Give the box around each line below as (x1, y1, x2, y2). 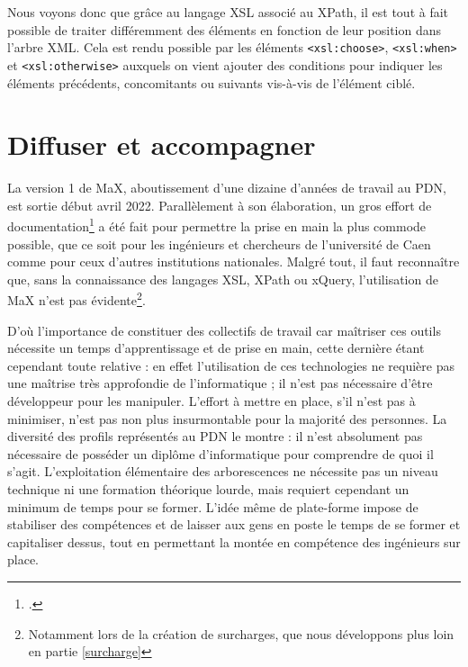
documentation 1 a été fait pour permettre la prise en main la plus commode (7, 214, 427, 236)
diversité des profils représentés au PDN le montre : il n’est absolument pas (7, 427, 423, 446)
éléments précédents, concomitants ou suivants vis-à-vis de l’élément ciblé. (7, 73, 416, 92)
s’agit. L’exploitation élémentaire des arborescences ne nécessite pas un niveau (7, 462, 438, 481)
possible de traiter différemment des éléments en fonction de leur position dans (7, 20, 442, 39)
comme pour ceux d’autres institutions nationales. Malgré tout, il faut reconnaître (7, 252, 460, 271)
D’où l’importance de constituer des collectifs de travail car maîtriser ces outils (7, 320, 441, 339)
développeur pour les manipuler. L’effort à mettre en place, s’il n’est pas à (7, 392, 416, 410)
